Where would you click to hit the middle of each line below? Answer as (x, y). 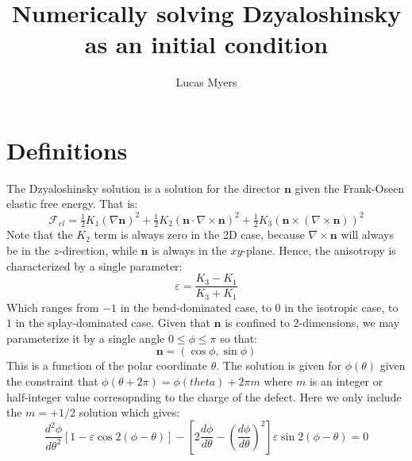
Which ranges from (53, 307)
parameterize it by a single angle (86, 338)
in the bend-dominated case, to (196, 307)
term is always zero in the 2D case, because (199, 234)
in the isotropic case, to (341, 307)
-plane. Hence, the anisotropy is (319, 250)
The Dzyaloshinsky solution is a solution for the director (144, 188)
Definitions (67, 150)
